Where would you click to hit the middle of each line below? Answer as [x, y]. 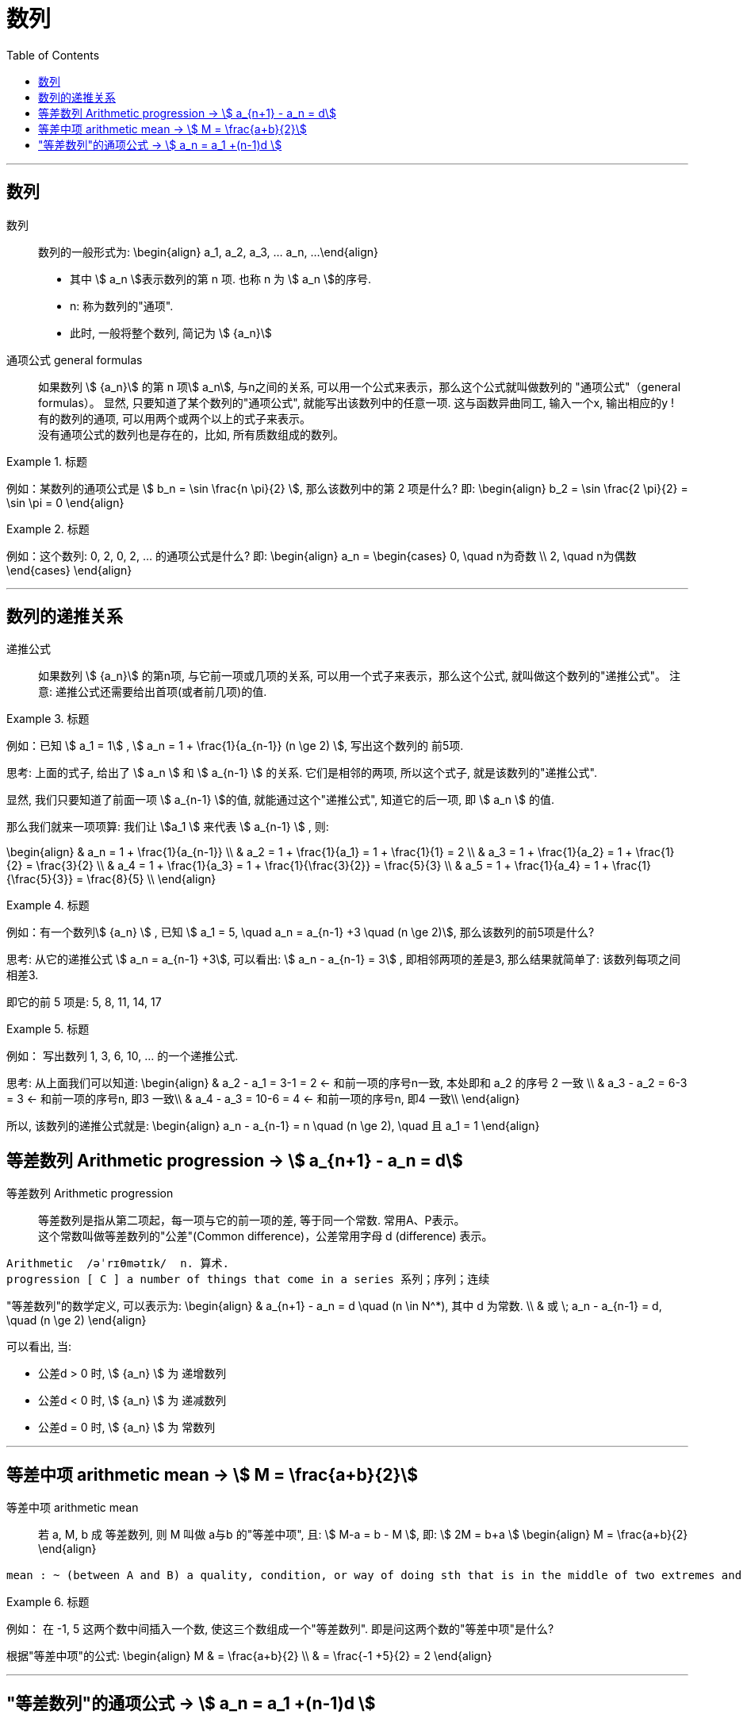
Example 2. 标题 [48, 528]
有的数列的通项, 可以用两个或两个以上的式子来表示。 [174, 418]
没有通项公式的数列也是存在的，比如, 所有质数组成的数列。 [191, 434]
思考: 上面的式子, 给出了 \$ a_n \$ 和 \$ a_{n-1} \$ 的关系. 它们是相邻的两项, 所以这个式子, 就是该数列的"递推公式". [302, 773]
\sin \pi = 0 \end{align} [65, 502]
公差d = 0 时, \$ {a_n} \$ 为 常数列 [127, 1428]
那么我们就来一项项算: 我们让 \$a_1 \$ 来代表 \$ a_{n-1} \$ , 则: [168, 827]
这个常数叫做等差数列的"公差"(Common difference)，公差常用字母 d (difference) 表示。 [266, 1236]
